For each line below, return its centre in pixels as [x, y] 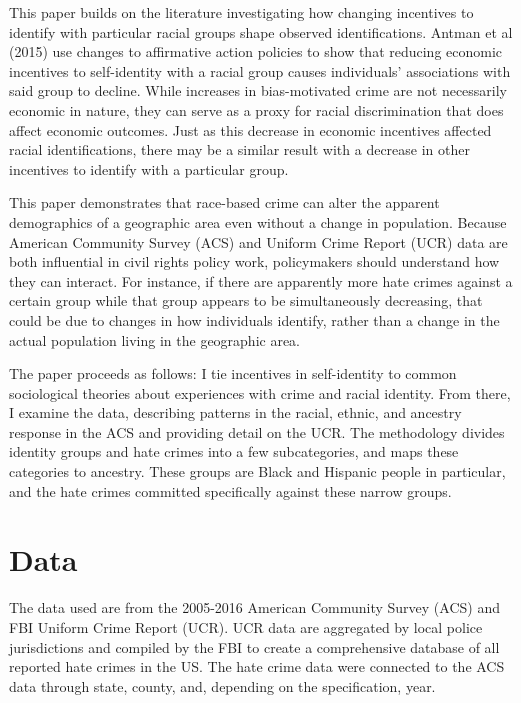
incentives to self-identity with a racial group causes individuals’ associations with [260, 70]
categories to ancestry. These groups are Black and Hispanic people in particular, [257, 471]
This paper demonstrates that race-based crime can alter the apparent [224, 202]
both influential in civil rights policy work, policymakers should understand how [254, 261]
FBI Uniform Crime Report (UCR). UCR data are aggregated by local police [246, 626]
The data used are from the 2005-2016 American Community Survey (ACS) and [254, 607]
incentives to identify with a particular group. [149, 168]
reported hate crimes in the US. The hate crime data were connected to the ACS [257, 666]
